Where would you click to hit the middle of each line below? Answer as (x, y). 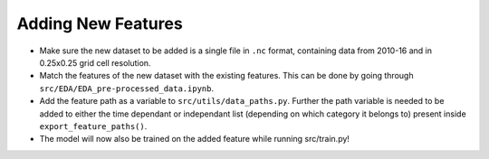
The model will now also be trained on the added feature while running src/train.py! (195, 139)
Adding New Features (100, 23)
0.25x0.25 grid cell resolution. (95, 62)
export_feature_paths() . (93, 126)
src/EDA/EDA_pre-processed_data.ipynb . (127, 88)
